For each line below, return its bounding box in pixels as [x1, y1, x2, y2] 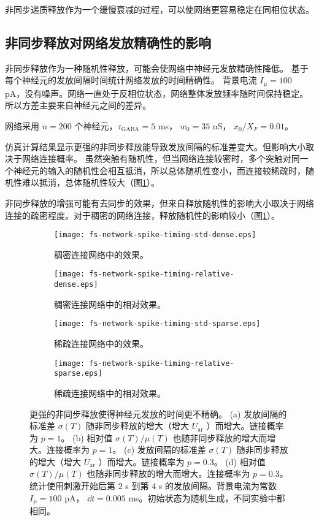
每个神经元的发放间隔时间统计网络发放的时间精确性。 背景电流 [5, 74, 257, 86]
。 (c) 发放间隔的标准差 [112, 443, 206, 456]
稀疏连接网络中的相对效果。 [54, 386, 166, 399]
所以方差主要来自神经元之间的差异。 [5, 99, 151, 112]
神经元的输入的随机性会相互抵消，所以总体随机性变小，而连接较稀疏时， [13, 164, 306, 177]
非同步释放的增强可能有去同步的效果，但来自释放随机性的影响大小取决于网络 [5, 197, 314, 209]
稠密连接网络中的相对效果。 [54, 297, 166, 310]
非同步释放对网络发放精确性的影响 [5, 32, 211, 51]
